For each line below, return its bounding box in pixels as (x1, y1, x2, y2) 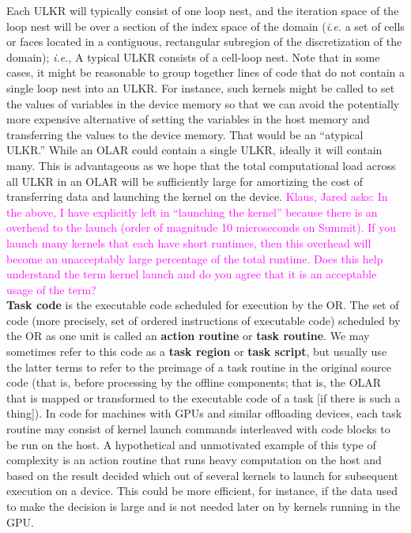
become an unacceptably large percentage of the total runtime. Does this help (6, 250, 383, 266)
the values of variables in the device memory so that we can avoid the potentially (6, 95, 400, 112)
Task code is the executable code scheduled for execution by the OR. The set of (6, 297, 399, 313)
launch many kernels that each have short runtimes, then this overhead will (6, 234, 371, 251)
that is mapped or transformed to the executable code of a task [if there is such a (6, 389, 401, 406)
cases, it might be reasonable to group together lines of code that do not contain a (6, 64, 405, 81)
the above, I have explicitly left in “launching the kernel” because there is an (6, 203, 378, 220)
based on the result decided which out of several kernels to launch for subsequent (6, 467, 399, 483)
